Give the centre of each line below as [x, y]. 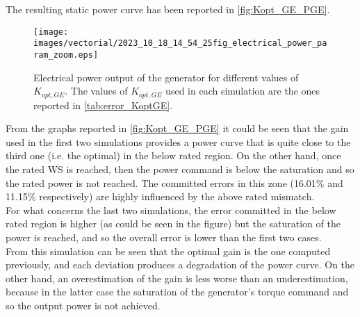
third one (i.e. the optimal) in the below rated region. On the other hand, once [173, 155]
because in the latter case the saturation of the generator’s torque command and [177, 292]
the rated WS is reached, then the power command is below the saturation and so [180, 169]
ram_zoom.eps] [66, 55]
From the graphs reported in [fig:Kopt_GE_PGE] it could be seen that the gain [177, 128]
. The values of [96, 91]
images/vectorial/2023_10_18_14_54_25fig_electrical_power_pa [180, 43]
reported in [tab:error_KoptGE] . [103, 105]
